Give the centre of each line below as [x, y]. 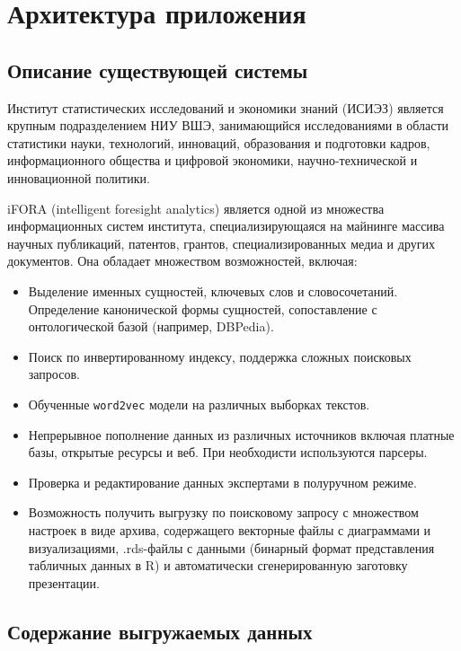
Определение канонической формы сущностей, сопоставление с [203, 308]
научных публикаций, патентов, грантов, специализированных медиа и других [221, 243]
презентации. [64, 582]
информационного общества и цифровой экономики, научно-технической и [213, 160]
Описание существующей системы [158, 70]
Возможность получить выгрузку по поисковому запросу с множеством [223, 512]
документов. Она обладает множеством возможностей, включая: [182, 261]
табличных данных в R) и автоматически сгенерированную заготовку [218, 565]
